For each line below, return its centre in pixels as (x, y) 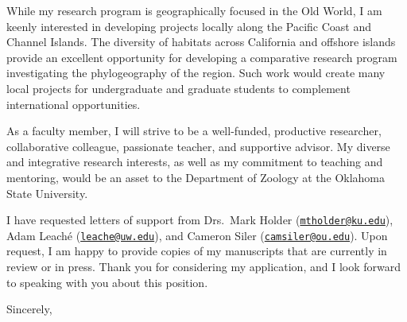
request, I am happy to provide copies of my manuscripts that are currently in (197, 251)
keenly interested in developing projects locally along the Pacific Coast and (189, 26)
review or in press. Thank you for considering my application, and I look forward (203, 267)
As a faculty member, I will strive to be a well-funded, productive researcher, (194, 131)
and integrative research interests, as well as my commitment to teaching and (195, 162)
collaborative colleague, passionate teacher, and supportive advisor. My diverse (198, 146)
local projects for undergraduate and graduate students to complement (178, 88)
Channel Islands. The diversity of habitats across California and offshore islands (201, 42)
